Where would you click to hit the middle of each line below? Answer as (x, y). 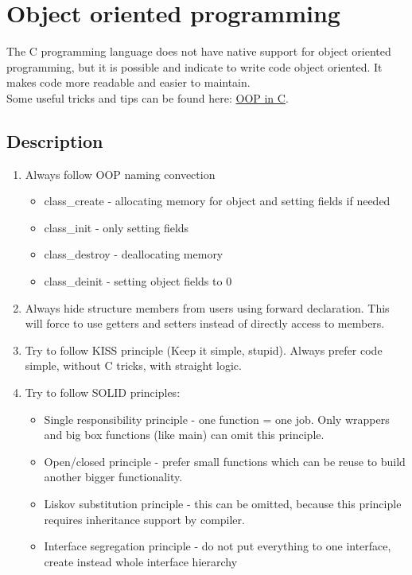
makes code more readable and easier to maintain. (128, 82)
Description (55, 140)
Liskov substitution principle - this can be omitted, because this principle (223, 504)
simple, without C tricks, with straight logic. (133, 365)
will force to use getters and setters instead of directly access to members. (205, 323)
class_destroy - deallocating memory (134, 254)
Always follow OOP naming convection (120, 174)
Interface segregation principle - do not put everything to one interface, (218, 546)
